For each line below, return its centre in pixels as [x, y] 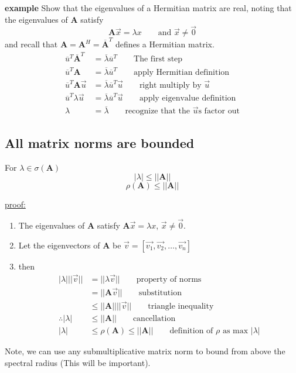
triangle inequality [181, 306]
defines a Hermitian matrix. [165, 44]
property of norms [169, 279]
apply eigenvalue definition [188, 99]
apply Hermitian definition [182, 72]
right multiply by [170, 85]
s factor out [219, 111]
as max [235, 331]
